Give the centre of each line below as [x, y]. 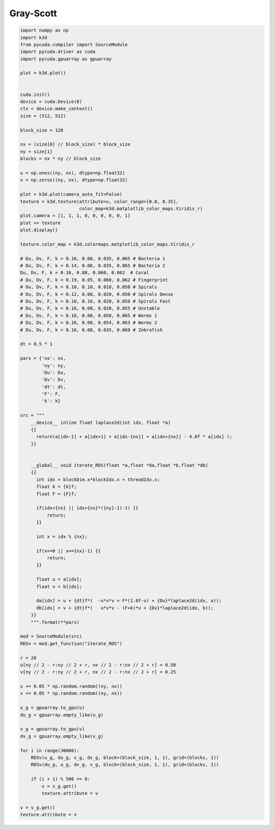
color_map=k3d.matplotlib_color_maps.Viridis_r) [141, 208]
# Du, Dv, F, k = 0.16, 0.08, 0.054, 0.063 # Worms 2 [89, 323]
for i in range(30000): [50, 751]
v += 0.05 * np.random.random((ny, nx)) [71, 693]
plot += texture [40, 223]
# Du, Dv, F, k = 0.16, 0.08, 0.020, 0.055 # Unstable [90, 309]
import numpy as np [44, 30]
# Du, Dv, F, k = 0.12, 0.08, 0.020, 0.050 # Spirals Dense [97, 294]
